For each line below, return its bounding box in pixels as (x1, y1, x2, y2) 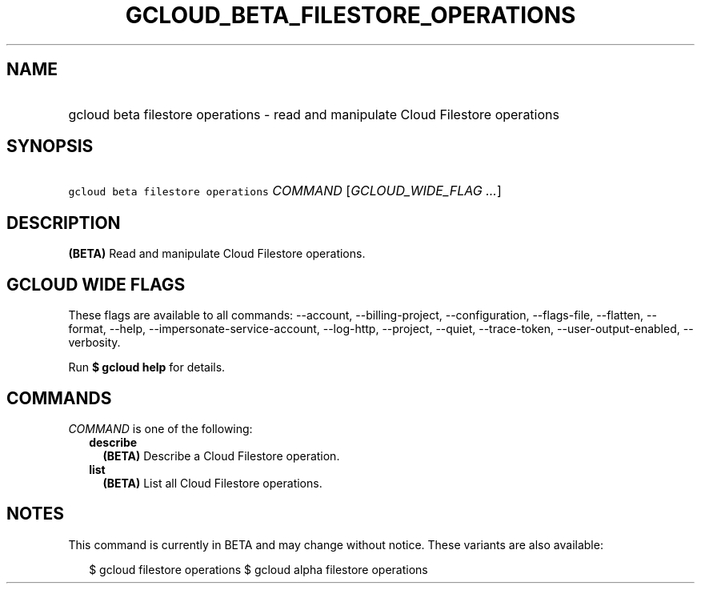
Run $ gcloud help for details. (68, 360, 226, 375)
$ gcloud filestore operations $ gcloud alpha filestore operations (89, 562, 428, 576)
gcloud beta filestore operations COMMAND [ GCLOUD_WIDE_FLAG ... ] (68, 183, 502, 199)
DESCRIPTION (6, 212, 121, 233)
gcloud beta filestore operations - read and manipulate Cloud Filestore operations (68, 106, 559, 122)
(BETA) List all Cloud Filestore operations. (102, 476, 322, 490)
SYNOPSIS (6, 136, 94, 157)
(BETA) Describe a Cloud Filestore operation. (102, 448, 340, 463)
